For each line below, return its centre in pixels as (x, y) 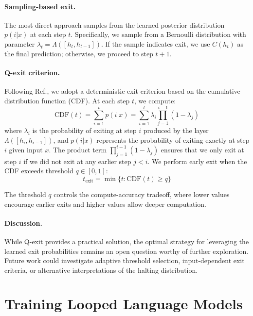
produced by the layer (176, 130)
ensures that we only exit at (202, 149)
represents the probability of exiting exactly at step (173, 140)
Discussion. (23, 223)
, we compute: (155, 100)
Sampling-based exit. (40, 6)
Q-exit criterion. (32, 72)
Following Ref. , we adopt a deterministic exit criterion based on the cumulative (122, 91)
